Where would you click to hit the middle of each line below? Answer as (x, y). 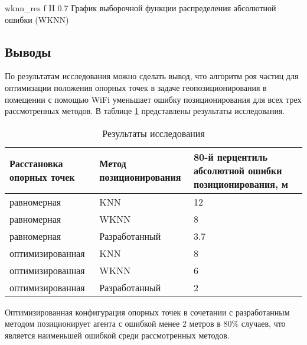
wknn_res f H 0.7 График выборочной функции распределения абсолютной (141, 8)
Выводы (28, 51)
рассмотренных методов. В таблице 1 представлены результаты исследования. (145, 111)
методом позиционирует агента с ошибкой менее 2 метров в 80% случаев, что (145, 323)
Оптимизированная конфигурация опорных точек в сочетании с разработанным (147, 312)
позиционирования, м (241, 184)
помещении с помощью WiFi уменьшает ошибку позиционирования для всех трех (153, 99)
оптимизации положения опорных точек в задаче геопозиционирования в (136, 87)
